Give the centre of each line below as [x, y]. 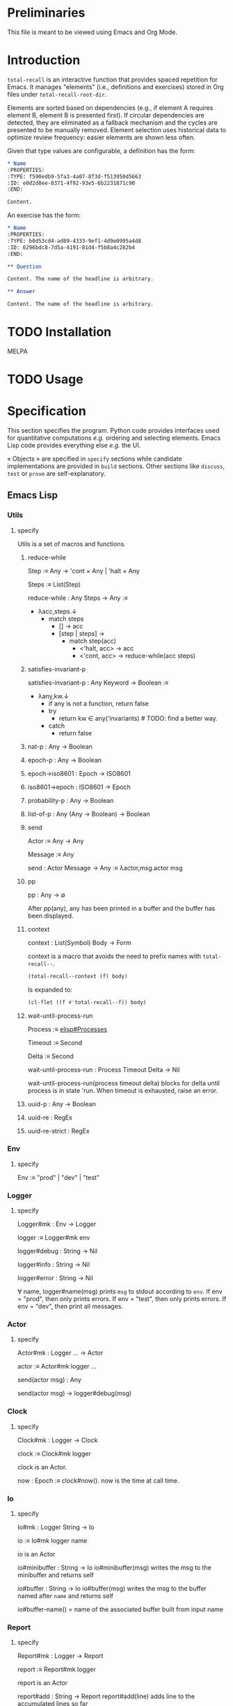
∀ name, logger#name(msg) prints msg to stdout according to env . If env [120, 1291]
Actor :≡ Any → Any [56, 840]
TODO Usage [45, 380]
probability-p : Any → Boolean [71, 800]
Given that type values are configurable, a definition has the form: [102, 150]
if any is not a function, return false [98, 703]
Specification [47, 411]
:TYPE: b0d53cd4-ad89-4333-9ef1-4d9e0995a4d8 [74, 241]
